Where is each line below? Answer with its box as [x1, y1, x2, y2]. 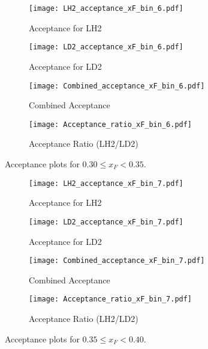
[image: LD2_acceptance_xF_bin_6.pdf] [29, 43, 183, 52]
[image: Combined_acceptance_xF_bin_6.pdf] [29, 81, 205, 90]
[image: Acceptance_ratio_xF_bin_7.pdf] [29, 295, 192, 304]
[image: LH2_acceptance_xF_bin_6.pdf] [29, 4, 183, 13]
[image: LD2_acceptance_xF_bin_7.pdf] [29, 217, 183, 226]
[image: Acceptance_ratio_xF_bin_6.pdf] [29, 120, 192, 129]
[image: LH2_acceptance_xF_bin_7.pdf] [29, 179, 183, 188]
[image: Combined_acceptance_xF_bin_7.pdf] [29, 256, 205, 265]
